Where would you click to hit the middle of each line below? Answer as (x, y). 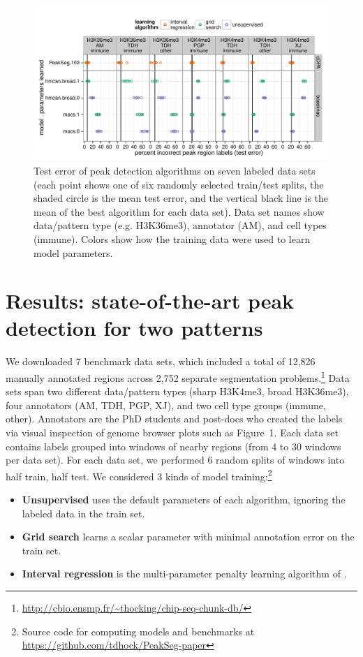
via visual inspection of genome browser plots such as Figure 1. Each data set (172, 433)
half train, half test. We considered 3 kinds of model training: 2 (139, 475)
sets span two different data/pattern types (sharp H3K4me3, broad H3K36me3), (177, 391)
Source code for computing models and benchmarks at (138, 631)
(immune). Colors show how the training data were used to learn (172, 238)
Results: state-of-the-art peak (150, 301)
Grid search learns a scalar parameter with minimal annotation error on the (188, 537)
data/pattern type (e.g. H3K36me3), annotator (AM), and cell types (180, 225)
